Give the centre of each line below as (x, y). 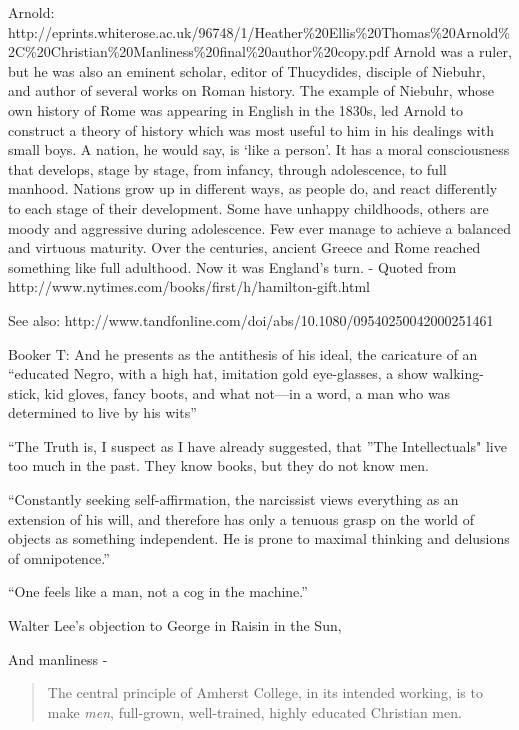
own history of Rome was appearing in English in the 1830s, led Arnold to (236, 109)
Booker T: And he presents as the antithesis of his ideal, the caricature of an (243, 353)
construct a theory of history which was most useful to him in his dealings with (251, 129)
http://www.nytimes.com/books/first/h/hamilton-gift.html (189, 286)
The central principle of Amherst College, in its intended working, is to (265, 692)
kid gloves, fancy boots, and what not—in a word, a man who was (247, 392)
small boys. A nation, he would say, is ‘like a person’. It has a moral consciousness (259, 149)
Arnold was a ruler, (452, 51)
